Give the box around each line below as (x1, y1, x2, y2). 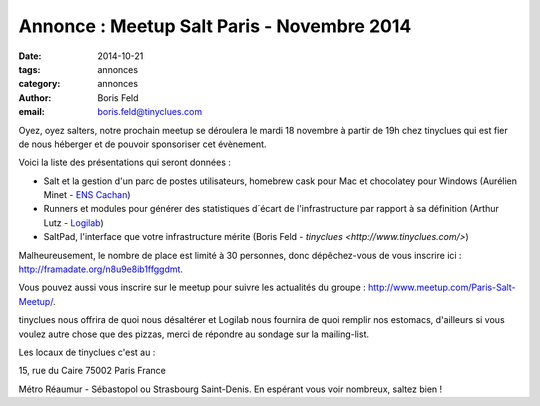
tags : (18, 63, 41, 75)
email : (18, 106, 45, 118)
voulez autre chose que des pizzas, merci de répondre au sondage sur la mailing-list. (18, 328, 370, 340)
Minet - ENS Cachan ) (43, 189, 131, 201)
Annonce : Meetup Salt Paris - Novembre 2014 (18, 15, 412, 37)
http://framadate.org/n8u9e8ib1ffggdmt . (18, 263, 184, 275)
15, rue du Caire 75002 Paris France (18, 365, 167, 377)
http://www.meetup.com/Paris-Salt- (367, 281, 516, 294)
